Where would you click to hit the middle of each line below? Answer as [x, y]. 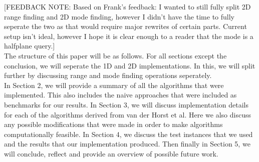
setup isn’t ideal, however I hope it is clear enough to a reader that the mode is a [129, 36]
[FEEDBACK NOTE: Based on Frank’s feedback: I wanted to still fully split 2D [127, 6]
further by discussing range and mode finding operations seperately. [108, 75]
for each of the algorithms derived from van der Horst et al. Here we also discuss [128, 114]
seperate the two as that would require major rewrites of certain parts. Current [125, 26]
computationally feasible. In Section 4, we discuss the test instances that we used [128, 134]
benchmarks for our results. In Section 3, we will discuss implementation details [126, 104]
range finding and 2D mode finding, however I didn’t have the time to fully [119, 16]
